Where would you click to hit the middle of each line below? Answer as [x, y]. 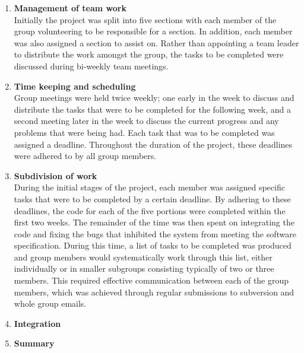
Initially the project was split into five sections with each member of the [145, 19]
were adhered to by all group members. [85, 156]
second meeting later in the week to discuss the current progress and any [146, 121]
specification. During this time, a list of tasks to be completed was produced [153, 245]
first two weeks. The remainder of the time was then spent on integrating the [154, 222]
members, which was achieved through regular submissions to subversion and [154, 292]
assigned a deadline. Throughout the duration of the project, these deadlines [153, 144]
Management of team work [70, 8]
